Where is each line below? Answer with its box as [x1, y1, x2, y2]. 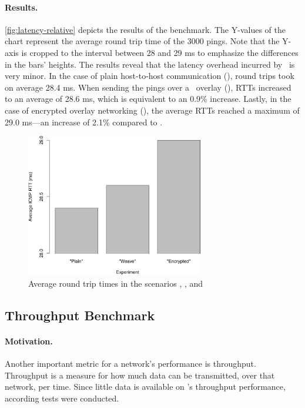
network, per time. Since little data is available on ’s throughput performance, [5, 380, 286, 393]
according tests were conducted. [5, 392, 119, 404]
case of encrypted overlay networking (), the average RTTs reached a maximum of [5, 104, 300, 116]
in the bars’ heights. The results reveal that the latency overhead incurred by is [5, 58, 295, 70]
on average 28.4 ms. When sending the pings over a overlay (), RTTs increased [5, 81, 291, 93]
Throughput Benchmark [5, 306, 155, 324]
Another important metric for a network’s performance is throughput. [5, 357, 256, 370]
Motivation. [5, 334, 53, 347]
